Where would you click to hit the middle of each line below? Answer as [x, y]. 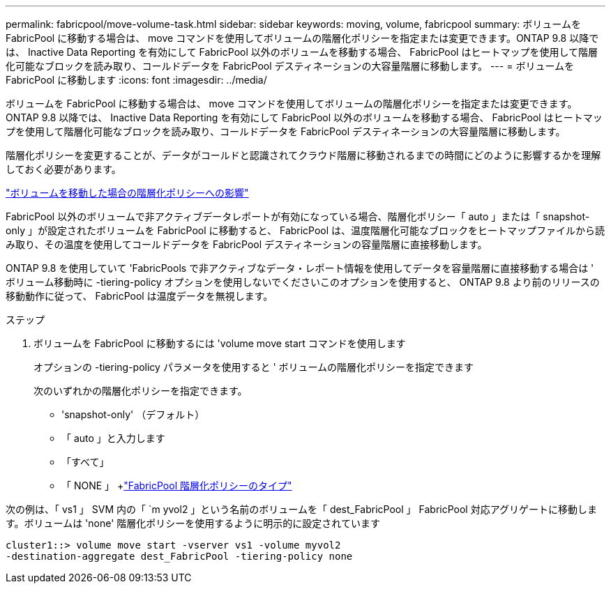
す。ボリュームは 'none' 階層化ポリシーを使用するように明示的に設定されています [193, 523]
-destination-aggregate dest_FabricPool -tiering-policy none [179, 556]
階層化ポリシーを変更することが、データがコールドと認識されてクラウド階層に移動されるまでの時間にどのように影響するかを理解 [303, 155]
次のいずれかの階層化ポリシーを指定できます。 [141, 391]
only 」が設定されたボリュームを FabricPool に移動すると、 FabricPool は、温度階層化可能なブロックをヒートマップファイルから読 [305, 230]
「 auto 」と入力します [113, 438]
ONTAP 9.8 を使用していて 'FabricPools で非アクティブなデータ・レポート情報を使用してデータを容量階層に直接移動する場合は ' [300, 268]
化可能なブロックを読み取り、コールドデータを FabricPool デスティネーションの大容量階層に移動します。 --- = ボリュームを [290, 66]
